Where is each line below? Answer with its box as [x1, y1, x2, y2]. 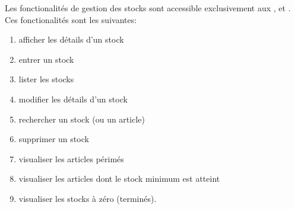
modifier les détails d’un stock [18, 92, 128, 105]
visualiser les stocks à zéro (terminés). [18, 192, 157, 204]
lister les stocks [18, 73, 74, 85]
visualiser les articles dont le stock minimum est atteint [18, 172, 220, 185]
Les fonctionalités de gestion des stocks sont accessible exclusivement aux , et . [5, 2, 291, 14]
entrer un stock [18, 53, 74, 65]
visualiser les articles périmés [18, 152, 124, 165]
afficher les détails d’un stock [18, 33, 124, 46]
